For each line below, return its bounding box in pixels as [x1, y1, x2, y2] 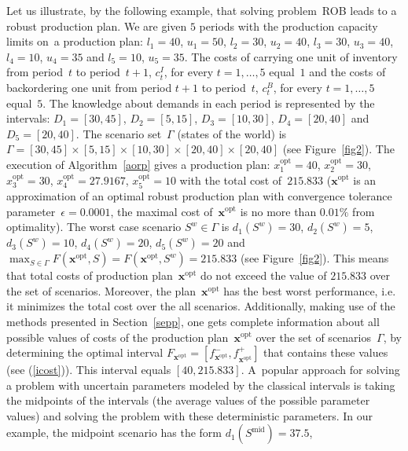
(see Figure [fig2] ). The [282, 141, 395, 157]
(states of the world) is [177, 125, 287, 141]
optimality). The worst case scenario [6, 218, 182, 235]
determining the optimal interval [6, 344, 164, 361]
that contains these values [263, 344, 388, 361]
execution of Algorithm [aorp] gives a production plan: [6, 156, 270, 172]
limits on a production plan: [6, 33, 143, 49]
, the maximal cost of [110, 203, 213, 219]
